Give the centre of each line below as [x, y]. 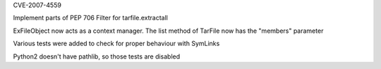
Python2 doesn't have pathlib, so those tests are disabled [97, 56]
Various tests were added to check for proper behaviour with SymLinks [116, 44]
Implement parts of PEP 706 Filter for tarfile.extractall [91, 18]
